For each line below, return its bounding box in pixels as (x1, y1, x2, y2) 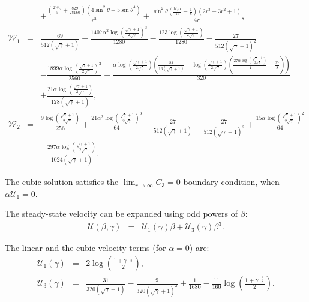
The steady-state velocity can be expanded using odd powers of (5, 207, 238, 220)
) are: (189, 241, 209, 254)
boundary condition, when (183, 175, 280, 188)
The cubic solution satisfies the (5, 175, 119, 188)
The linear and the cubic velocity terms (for (5, 241, 166, 254)
